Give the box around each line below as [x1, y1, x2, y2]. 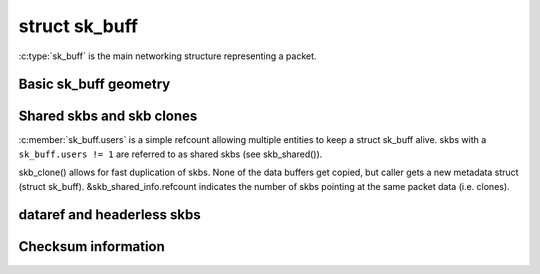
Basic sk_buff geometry [18, 76, 171, 93]
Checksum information [18, 238, 165, 255]
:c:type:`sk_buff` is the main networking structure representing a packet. [18, 50, 317, 62]
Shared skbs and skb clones [18, 108, 198, 125]
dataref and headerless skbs [18, 206, 202, 224]
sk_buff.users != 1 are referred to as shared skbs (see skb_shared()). [18, 148, 323, 160]
